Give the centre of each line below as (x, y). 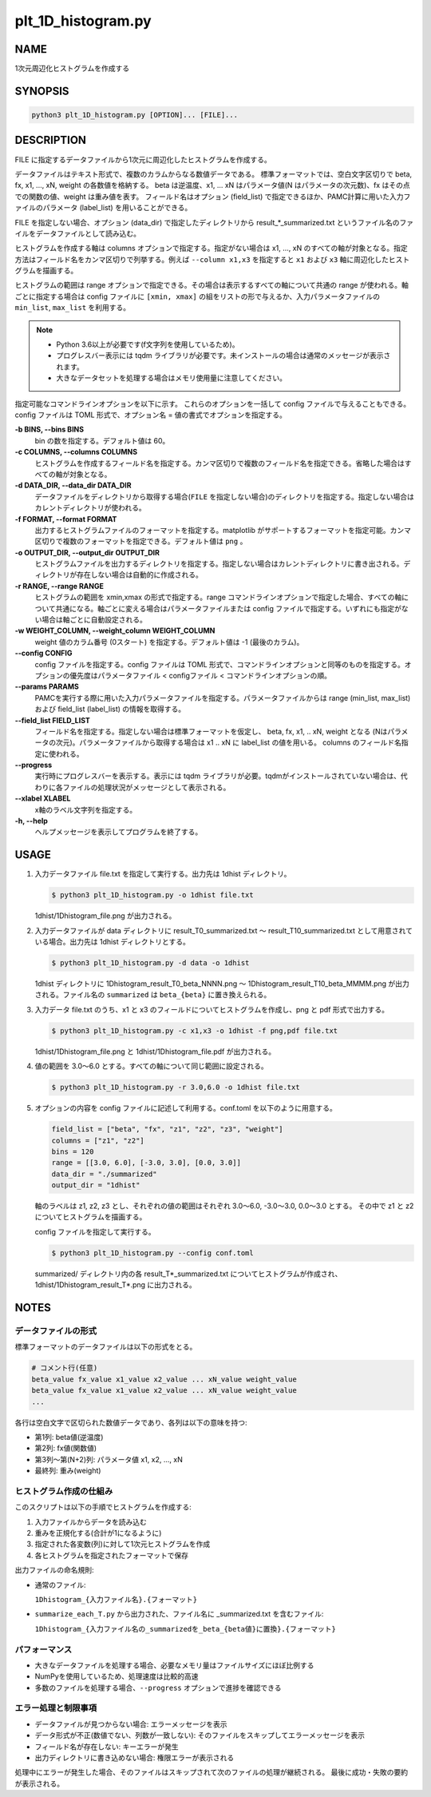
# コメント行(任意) (65, 1368)
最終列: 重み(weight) (68, 1471)
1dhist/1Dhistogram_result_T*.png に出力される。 (116, 1285)
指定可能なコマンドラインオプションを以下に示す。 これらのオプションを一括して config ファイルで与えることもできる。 (213, 404)
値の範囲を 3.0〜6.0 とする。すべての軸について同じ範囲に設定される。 (152, 1066)
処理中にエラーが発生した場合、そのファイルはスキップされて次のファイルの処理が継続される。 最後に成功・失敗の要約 (212, 1772)
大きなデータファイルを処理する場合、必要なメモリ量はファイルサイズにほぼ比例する (174, 1665)
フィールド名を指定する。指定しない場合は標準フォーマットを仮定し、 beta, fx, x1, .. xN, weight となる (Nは (211, 731)
